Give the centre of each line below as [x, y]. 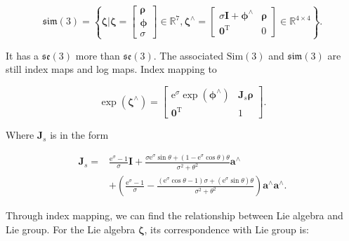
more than [98, 55]
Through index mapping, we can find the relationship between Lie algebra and [174, 215]
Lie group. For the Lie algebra [71, 229]
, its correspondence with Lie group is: [226, 229]
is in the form [79, 135]
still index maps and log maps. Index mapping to [111, 69]
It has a [22, 55]
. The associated [189, 55]
